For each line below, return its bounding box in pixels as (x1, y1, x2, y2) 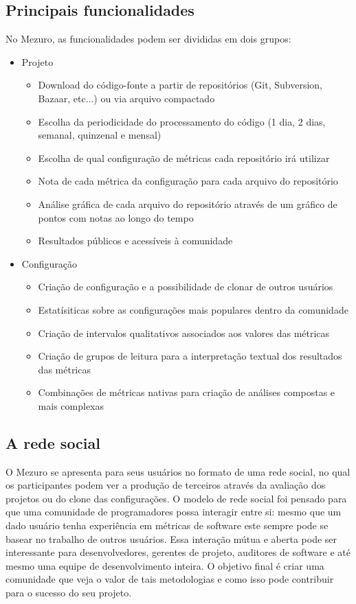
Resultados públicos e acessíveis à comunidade (38, 233, 233, 248)
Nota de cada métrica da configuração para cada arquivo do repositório (38, 174, 338, 188)
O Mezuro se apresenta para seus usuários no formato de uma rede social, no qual (5, 464, 351, 478)
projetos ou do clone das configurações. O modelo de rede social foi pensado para (5, 491, 347, 505)
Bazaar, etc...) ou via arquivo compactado (38, 91, 215, 105)
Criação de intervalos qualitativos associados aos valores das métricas (38, 325, 330, 340)
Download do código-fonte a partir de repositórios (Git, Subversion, (38, 78, 322, 92)
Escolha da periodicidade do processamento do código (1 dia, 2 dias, (38, 114, 326, 128)
